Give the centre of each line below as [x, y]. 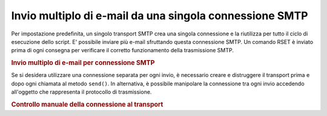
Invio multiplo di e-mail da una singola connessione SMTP [160, 16]
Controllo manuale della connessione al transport [87, 104]
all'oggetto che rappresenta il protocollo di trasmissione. [81, 92]
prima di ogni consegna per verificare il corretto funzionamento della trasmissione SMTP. [123, 50]
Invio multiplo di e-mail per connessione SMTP [83, 63]
